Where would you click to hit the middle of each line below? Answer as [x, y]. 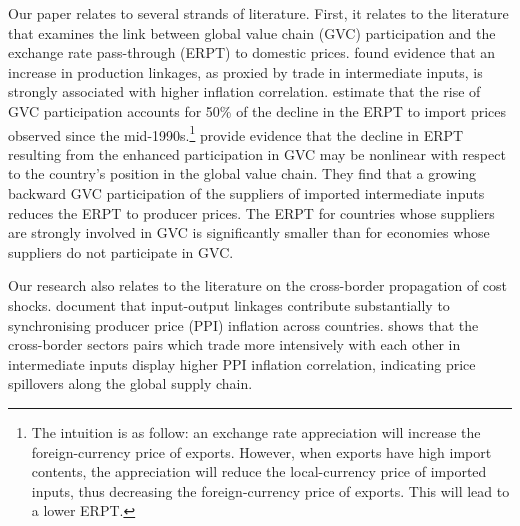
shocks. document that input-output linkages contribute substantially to [229, 304]
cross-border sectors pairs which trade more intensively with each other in [234, 344]
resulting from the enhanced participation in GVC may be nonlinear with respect [257, 153]
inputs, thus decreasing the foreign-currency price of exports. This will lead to [270, 490]
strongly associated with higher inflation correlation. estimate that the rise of [244, 91]
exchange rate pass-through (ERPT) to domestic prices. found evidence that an [252, 52]
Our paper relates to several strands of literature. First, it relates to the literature [258, 13]
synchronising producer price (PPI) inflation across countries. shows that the [243, 324]
